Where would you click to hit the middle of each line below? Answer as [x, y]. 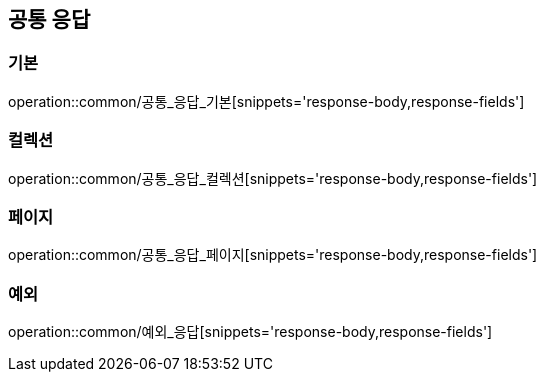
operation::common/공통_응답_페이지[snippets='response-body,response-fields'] [273, 255]
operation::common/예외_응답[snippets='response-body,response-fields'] [250, 332]
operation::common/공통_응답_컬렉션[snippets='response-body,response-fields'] [273, 178]
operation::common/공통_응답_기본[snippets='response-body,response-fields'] [266, 101]
